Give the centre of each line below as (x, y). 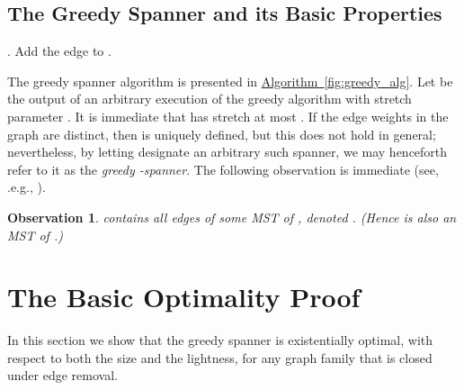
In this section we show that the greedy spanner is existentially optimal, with (220, 340)
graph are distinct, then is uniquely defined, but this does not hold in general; (222, 134)
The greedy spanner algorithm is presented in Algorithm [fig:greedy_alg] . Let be (230, 81)
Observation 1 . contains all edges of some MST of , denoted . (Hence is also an (232, 217)
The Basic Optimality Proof (184, 297)
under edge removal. (62, 375)
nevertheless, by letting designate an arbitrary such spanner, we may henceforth (228, 152)
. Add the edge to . (59, 51)
